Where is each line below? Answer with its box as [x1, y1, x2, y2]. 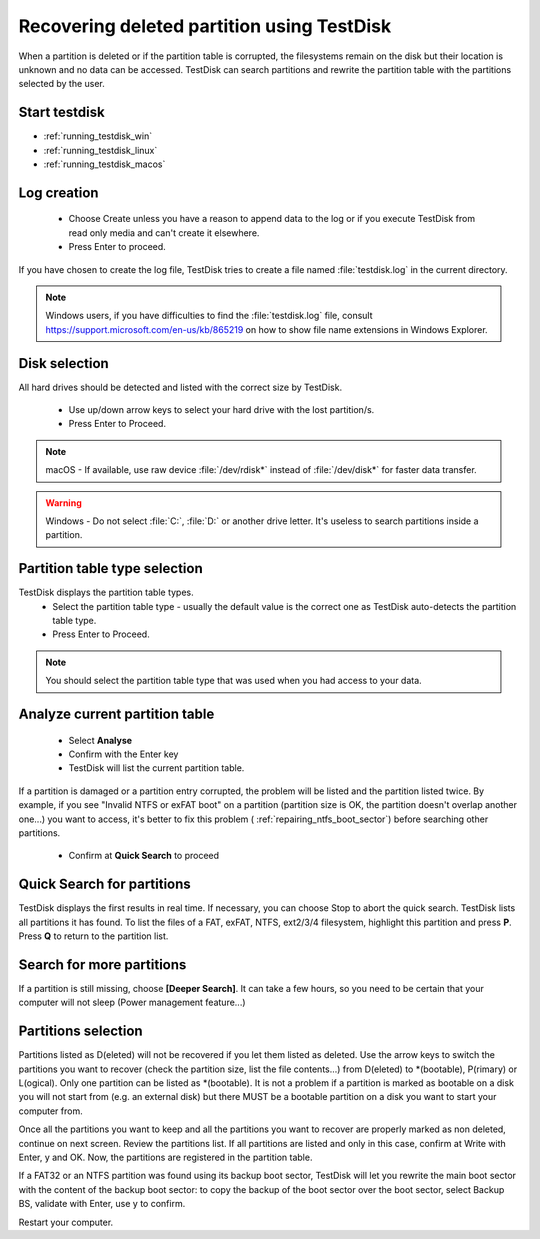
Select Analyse [68, 734, 133, 746]
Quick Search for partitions [18, 876, 192, 893]
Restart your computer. [18, 1216, 114, 1228]
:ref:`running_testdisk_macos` [43, 158, 166, 170]
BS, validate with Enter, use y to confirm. [18, 1198, 186, 1210]
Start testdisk [18, 104, 105, 121]
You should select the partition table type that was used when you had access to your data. [45, 675, 422, 687]
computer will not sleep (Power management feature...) [18, 996, 246, 1009]
